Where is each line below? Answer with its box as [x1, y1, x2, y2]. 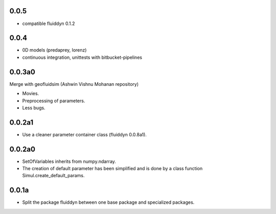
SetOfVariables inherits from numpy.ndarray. [22, 158, 116, 164]
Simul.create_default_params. [22, 173, 85, 179]
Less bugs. [22, 105, 45, 111]
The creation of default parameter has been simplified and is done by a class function [22, 165, 203, 172]
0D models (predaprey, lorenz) [22, 47, 87, 53]
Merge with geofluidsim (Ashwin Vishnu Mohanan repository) [9, 81, 139, 87]
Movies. [22, 90, 39, 97]
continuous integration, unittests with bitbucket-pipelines [22, 54, 143, 60]
